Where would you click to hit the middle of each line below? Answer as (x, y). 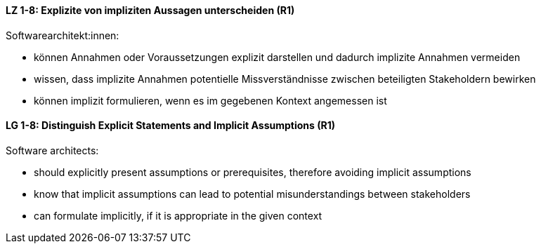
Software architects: (52, 150)
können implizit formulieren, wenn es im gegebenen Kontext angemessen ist (210, 100)
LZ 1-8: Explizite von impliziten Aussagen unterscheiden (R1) (150, 10)
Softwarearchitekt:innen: (63, 35)
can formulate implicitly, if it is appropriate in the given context (178, 215)
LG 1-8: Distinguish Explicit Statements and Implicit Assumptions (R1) (171, 126)
